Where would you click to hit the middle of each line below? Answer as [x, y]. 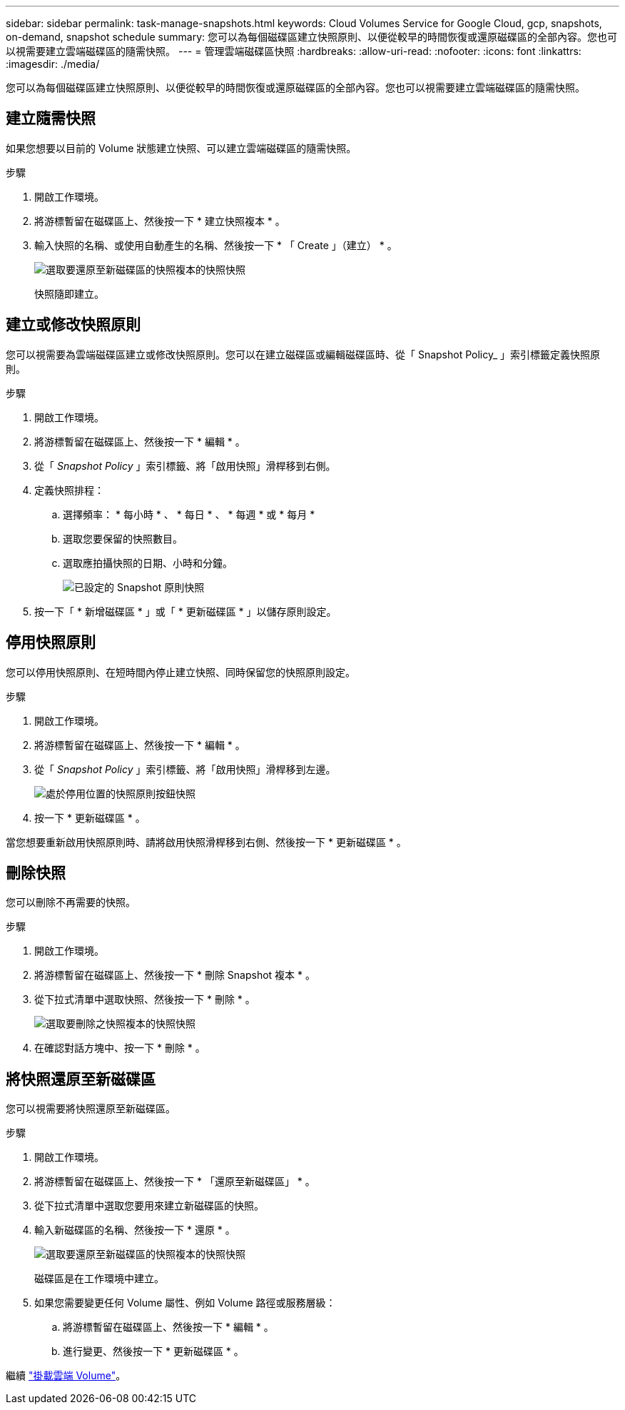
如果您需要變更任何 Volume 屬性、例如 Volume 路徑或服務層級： [185, 1303]
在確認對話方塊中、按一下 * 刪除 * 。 [120, 1048]
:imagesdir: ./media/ [53, 64]
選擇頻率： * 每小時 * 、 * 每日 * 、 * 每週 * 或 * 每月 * [189, 514]
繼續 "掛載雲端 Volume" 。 [66, 1376]
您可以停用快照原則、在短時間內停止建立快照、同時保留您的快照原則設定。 [181, 672]
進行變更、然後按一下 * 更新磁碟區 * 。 [153, 1351]
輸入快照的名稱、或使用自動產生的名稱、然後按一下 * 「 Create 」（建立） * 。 [216, 245]
